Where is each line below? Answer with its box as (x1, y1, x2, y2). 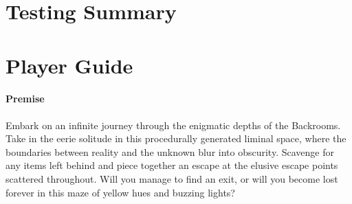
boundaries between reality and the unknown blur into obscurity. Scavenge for (5, 144, 334, 159)
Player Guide (5, 51, 133, 79)
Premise (5, 91, 45, 106)
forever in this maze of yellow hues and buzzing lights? (5, 185, 235, 199)
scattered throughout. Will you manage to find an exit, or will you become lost (5, 171, 338, 185)
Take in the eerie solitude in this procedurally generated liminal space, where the (5, 131, 346, 146)
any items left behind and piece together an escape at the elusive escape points (5, 158, 338, 172)
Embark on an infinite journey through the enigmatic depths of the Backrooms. (5, 117, 341, 132)
